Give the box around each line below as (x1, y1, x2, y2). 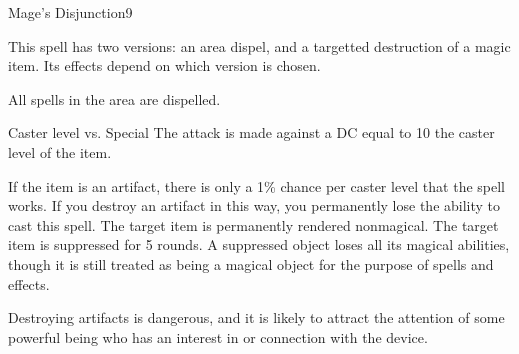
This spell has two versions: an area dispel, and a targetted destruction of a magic (8, 35, 511, 56)
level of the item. (8, 141, 112, 162)
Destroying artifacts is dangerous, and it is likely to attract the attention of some (8, 307, 505, 328)
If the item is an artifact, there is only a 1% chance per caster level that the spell (8, 175, 506, 196)
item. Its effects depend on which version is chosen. (8, 55, 321, 76)
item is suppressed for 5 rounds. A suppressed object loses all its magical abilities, (8, 234, 510, 255)
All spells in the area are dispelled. (8, 88, 221, 109)
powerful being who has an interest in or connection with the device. (8, 326, 428, 347)
